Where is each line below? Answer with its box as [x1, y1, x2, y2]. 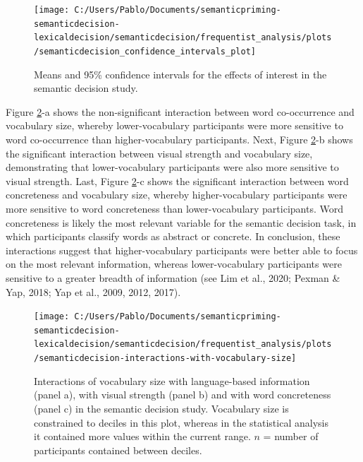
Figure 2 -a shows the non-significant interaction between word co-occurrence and [6, 104, 355, 119]
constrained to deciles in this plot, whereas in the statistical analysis [34, 415, 328, 430]
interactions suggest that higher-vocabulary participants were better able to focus [6, 242, 358, 257]
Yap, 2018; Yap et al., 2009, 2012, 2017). [6, 284, 181, 299]
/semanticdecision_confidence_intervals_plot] [34, 46, 256, 57]
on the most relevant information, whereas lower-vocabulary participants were [6, 256, 342, 271]
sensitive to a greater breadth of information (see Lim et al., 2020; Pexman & [6, 270, 340, 285]
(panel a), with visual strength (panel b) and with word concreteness [34, 387, 331, 402]
